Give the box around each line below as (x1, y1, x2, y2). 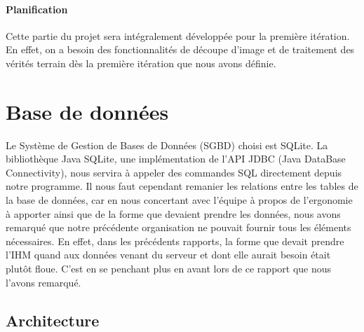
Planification (6, 1, 68, 16)
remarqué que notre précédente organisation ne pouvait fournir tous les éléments (6, 220, 351, 235)
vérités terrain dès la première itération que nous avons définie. (6, 55, 276, 70)
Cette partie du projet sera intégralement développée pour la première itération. (6, 28, 350, 43)
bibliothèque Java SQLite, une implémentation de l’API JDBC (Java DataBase (6, 151, 346, 166)
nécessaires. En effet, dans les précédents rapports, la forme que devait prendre (6, 233, 344, 248)
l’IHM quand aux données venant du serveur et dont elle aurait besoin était (6, 247, 331, 262)
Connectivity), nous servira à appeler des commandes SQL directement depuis (6, 165, 342, 179)
